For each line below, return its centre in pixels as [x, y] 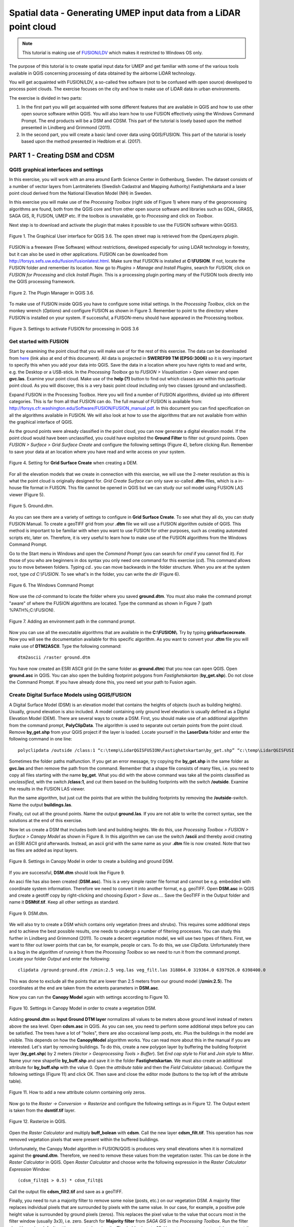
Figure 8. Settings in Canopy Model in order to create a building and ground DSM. [91, 861]
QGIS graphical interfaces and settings [56, 169]
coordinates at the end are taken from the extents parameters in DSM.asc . [84, 988]
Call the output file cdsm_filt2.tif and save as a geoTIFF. [66, 1191]
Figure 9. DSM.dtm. [29, 913]
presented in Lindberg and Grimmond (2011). [66, 128]
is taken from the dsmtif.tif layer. [42, 1110]
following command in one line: [40, 739]
